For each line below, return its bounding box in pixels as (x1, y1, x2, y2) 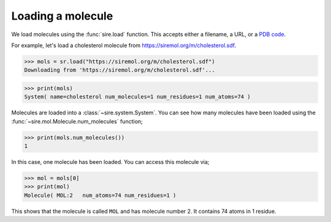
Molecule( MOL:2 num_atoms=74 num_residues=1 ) (24, 191, 177, 199)
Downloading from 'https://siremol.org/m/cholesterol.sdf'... (24, 67, 215, 73)
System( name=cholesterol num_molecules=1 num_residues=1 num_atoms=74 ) (24, 94, 251, 100)
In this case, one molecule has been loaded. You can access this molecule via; (11, 158, 210, 166)
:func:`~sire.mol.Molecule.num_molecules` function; (11, 117, 143, 125)
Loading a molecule (11, 9, 113, 23)
